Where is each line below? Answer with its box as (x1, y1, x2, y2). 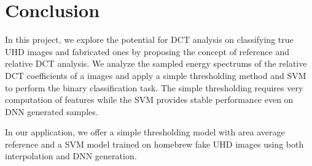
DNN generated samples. (5, 105, 98, 118)
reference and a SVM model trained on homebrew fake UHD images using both (5, 137, 304, 150)
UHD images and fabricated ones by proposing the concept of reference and (5, 45, 289, 58)
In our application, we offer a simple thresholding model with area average (5, 126, 285, 138)
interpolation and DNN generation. (5, 149, 137, 162)
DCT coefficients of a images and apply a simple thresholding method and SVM (5, 69, 306, 81)
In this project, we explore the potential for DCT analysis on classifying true (5, 33, 294, 46)
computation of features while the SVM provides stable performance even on (5, 93, 294, 106)
